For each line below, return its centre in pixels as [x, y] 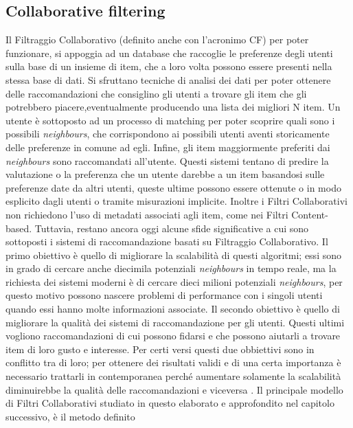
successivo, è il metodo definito [70, 416]
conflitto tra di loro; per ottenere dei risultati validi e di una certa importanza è [173, 362]
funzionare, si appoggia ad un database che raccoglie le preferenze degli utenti [169, 53]
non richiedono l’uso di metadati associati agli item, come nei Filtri [147, 214]
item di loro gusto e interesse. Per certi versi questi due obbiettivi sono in [160, 349]
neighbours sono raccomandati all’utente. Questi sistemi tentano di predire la [167, 160]
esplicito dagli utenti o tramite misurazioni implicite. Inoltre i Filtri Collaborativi [176, 201]
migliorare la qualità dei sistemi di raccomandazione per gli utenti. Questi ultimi [175, 322]
